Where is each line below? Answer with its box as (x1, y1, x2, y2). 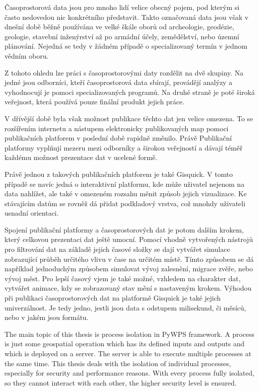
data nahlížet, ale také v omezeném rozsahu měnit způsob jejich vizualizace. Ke (4, 188, 247, 199)
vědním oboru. (4, 50, 49, 61)
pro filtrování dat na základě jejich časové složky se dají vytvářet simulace (4, 244, 230, 254)
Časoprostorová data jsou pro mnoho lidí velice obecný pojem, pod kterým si (4, 2, 240, 12)
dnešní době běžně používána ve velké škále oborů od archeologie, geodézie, (4, 21, 235, 32)
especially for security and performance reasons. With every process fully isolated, (4, 368, 255, 378)
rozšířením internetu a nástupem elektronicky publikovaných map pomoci (4, 123, 229, 133)
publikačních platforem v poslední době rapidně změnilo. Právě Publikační (4, 133, 232, 143)
